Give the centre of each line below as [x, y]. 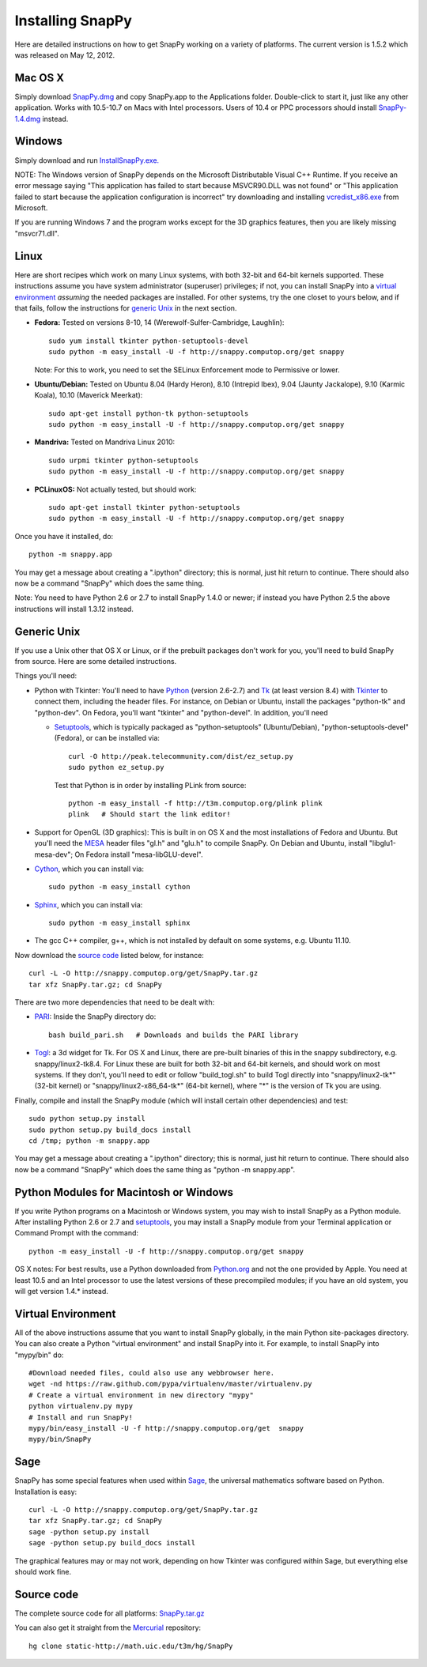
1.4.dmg [28, 119]
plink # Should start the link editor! [149, 815]
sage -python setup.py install [89, 1532]
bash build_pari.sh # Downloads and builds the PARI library [174, 1035]
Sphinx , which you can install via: [89, 904]
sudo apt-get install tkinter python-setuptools [144, 507]
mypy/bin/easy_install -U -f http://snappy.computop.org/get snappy [166, 1428]
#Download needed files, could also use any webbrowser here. [152, 1373]
